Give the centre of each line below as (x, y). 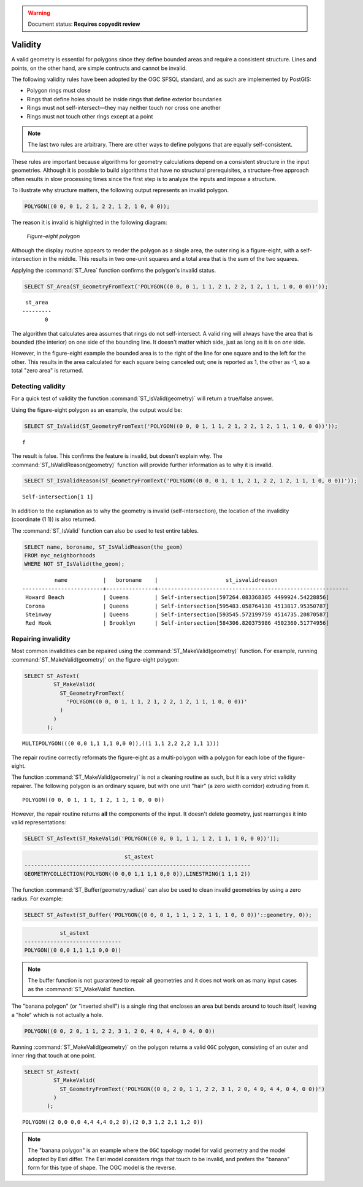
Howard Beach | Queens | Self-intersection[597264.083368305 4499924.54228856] (177, 597)
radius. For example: (37, 899)
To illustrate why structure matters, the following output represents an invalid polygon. (120, 190)
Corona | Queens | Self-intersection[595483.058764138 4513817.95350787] (177, 606)
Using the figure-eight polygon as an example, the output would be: (97, 410)
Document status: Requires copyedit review (84, 24)
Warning (39, 13)
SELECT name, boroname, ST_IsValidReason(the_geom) (104, 547)
